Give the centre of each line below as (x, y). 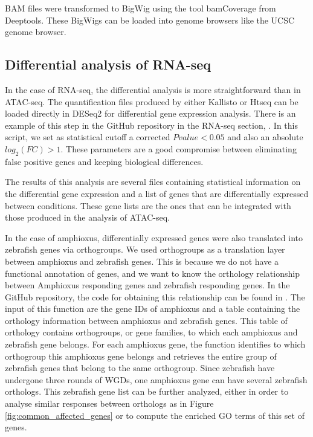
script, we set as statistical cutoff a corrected (88, 137)
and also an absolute (265, 137)
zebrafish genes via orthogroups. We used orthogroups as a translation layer (145, 249)
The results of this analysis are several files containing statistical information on (153, 182)
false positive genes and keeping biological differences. (104, 161)
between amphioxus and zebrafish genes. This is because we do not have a (142, 261)
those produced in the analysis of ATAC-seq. (87, 217)
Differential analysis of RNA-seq (108, 64)
